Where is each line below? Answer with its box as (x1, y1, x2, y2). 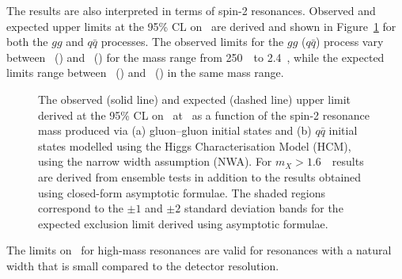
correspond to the (38, 200, 123, 216)
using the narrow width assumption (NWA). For (38, 153, 272, 170)
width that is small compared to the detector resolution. (6, 257, 279, 273)
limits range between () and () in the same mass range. (6, 64, 284, 81)
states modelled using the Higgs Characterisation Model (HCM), (38, 137, 351, 154)
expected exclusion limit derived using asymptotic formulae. (38, 215, 328, 231)
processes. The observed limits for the (100, 33, 284, 50)
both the (6, 33, 48, 50)
